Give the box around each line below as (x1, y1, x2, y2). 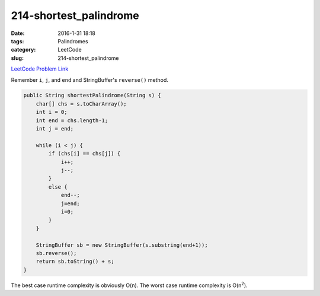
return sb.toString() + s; (36, 258, 115, 265)
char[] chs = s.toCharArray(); (36, 100, 127, 107)
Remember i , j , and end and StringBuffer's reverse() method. (11, 76, 169, 83)
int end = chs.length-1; (36, 117, 108, 124)
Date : (11, 30, 25, 37)
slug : (11, 54, 24, 62)
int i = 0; (36, 109, 68, 116)
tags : (11, 37, 24, 44)
